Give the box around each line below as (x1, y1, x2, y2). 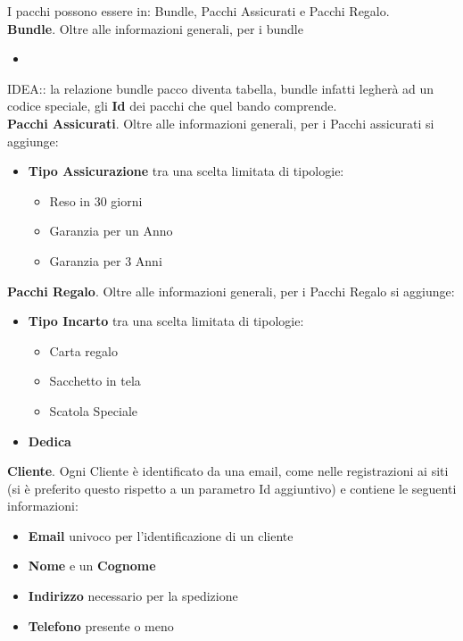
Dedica (28, 431, 71, 450)
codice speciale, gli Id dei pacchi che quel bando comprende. (7, 96, 337, 115)
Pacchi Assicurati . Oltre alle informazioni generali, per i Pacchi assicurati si (7, 113, 434, 132)
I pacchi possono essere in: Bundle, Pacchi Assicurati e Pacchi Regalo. (7, 2, 390, 20)
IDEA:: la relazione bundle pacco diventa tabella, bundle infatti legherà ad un (7, 79, 434, 97)
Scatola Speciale (49, 401, 137, 420)
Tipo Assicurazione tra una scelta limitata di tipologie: (28, 162, 344, 180)
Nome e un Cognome (28, 556, 156, 575)
